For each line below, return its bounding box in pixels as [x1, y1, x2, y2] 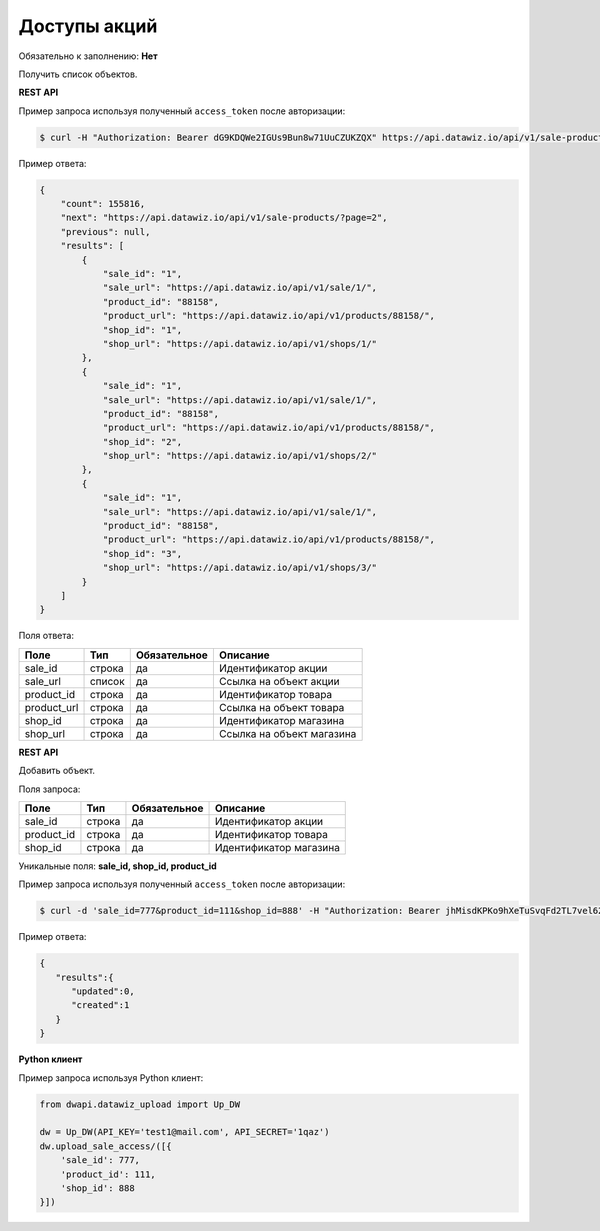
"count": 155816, [60, 198, 146, 210]
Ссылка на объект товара [218, 700, 345, 714]
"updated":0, [71, 986, 135, 997]
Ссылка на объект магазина [218, 726, 357, 740]
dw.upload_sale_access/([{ [39, 1140, 172, 1152]
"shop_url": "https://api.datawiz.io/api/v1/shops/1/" [102, 338, 378, 349]
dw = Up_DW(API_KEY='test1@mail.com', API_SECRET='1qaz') [39, 1126, 330, 1138]
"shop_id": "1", [102, 324, 183, 335]
